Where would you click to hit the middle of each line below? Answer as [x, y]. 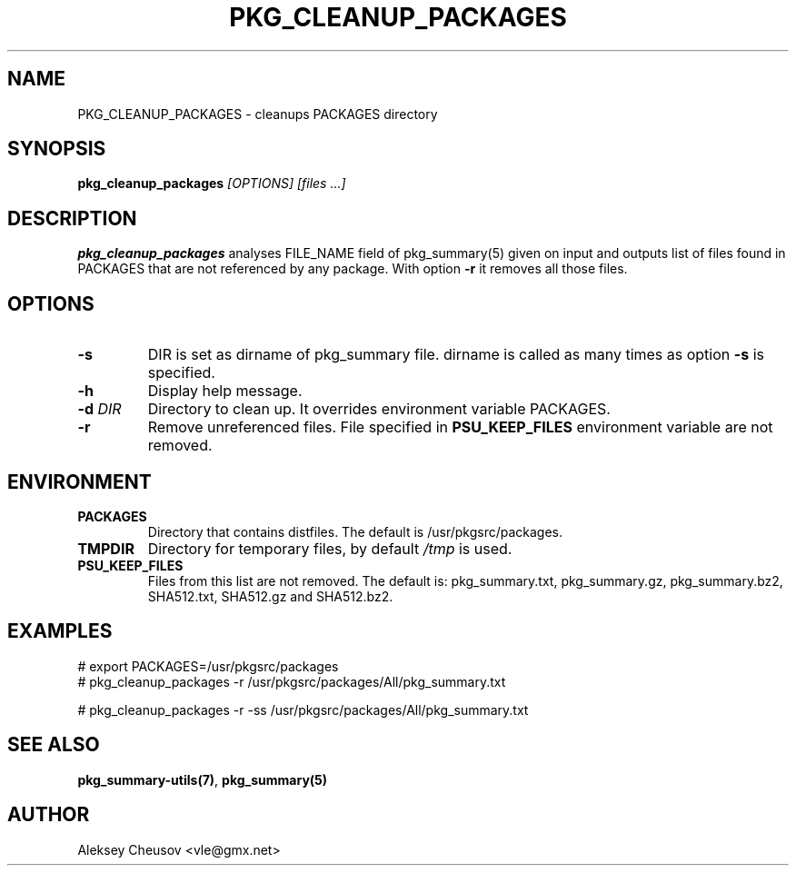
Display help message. [225, 391]
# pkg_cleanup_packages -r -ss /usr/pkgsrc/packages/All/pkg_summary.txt [303, 709]
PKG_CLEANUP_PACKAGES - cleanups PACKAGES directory [258, 114]
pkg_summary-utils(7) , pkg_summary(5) [203, 779]
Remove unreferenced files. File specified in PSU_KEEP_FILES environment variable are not [460, 427]
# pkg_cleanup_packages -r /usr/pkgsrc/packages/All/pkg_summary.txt [292, 681]
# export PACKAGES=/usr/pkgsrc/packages [208, 666]
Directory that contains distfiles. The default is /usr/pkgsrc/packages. [355, 531]
